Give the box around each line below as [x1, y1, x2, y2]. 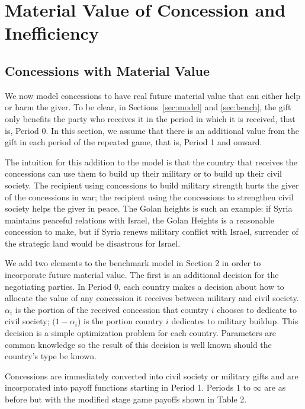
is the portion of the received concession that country [15, 303, 209, 315]
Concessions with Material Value [5, 61, 210, 79]
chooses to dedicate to [217, 303, 297, 315]
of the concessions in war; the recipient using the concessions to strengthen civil [5, 190, 294, 203]
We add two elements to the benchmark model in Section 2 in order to [5, 257, 261, 269]
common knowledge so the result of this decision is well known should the [5, 338, 272, 350]
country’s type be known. [5, 350, 97, 362]
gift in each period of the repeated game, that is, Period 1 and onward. [5, 136, 262, 148]
